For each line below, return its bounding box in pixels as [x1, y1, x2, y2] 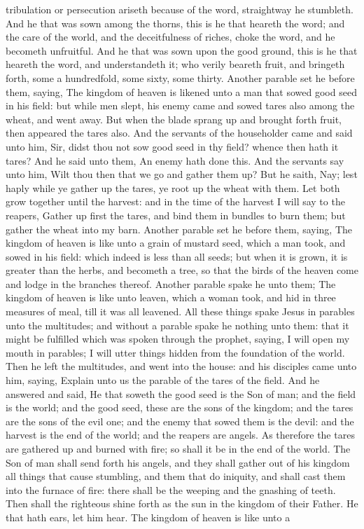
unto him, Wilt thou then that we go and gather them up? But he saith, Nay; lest [6, 167, 358, 181]
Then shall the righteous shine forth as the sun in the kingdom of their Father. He [6, 496, 358, 511]
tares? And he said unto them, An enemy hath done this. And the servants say [6, 153, 344, 167]
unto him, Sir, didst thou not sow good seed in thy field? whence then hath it [6, 139, 339, 153]
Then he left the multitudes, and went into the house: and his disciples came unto [6, 359, 357, 373]
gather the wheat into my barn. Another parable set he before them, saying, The [6, 221, 353, 236]
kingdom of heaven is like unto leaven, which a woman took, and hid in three [6, 290, 336, 305]
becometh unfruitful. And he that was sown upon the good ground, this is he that [6, 43, 358, 57]
